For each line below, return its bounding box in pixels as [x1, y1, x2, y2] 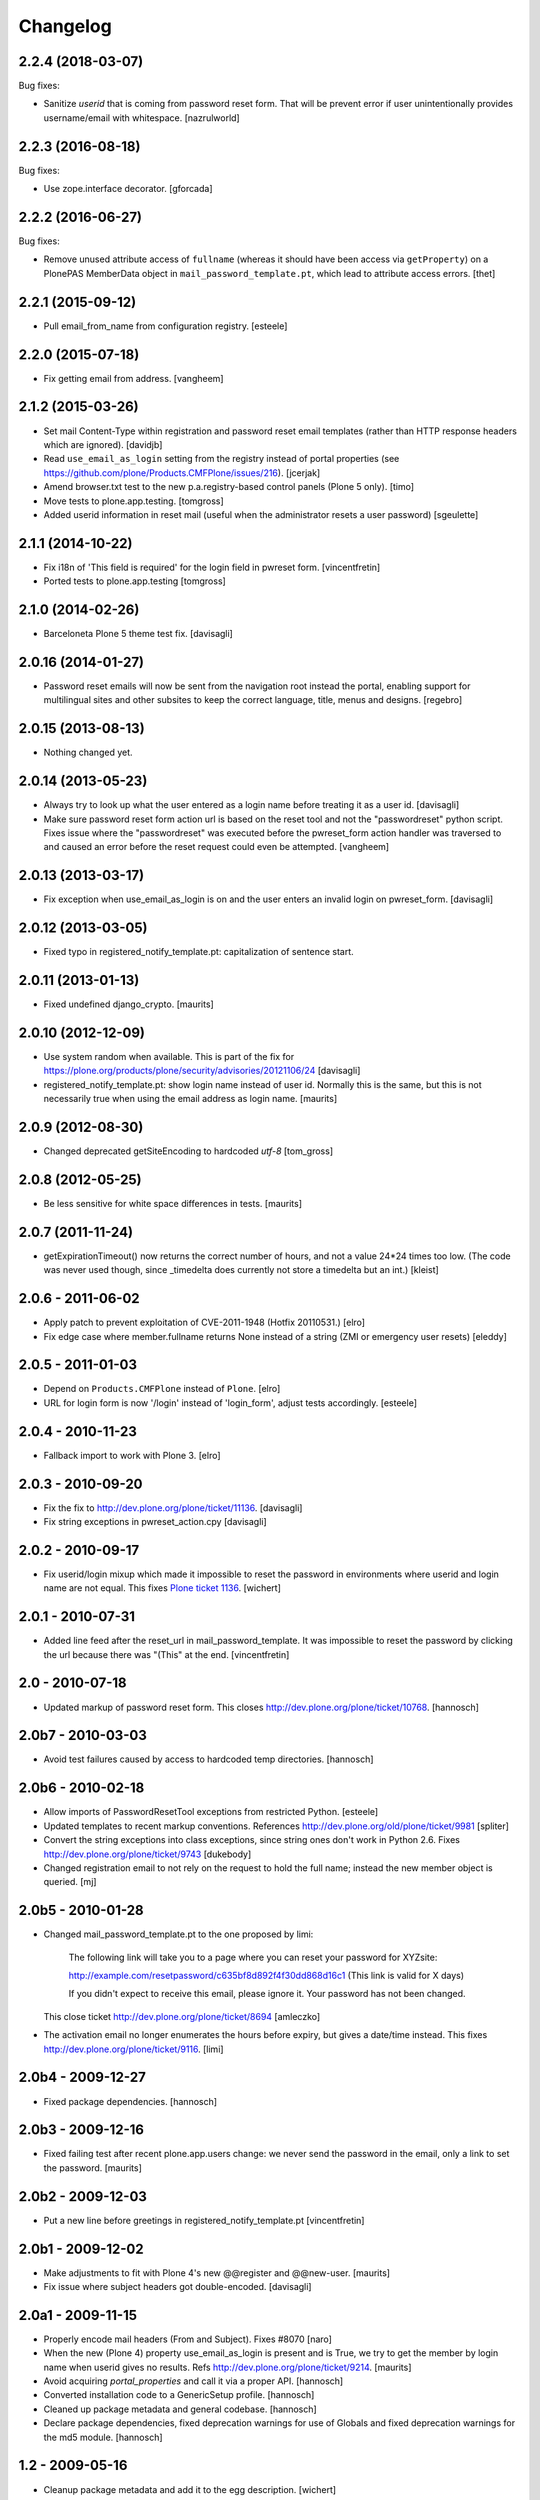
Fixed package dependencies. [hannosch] [43, 2095, 218, 2107]
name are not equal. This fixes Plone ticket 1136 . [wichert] [43, 1582, 282, 1594]
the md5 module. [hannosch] [43, 2431, 164, 2443]
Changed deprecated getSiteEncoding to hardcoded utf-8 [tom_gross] [43, 1145, 334, 1157]
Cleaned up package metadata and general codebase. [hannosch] [43, 2403, 317, 2415]
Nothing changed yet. [43, 746, 134, 759]
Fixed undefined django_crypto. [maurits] [43, 998, 214, 1010]
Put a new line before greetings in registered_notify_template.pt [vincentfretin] [43, 2214, 365, 2226]
